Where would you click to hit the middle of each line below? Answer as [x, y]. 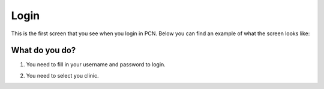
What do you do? [43, 50]
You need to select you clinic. [62, 75]
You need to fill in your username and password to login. [96, 65]
